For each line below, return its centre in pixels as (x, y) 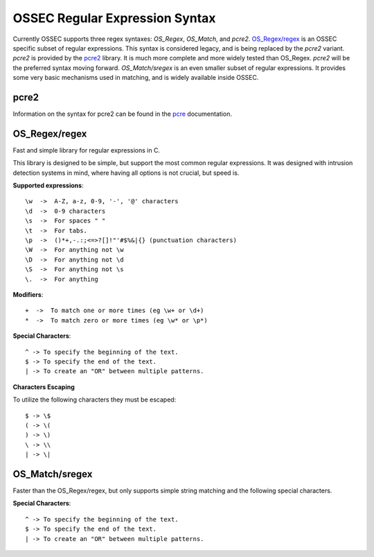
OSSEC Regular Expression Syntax (114, 18)
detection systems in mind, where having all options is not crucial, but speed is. (126, 173)
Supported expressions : (48, 186)
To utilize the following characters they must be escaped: (95, 400)
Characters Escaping (44, 387)
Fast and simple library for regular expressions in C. (87, 150)
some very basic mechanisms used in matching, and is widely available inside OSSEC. (136, 78)
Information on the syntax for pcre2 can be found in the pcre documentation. (122, 114)
